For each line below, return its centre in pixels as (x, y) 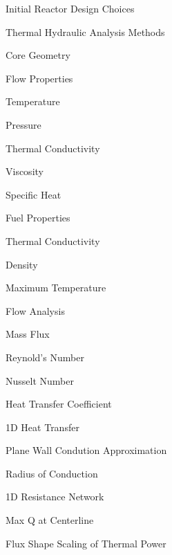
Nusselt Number (40, 380)
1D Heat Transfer (42, 427)
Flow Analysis (35, 310)
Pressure (23, 124)
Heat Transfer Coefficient (59, 404)
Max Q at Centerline (50, 520)
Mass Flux (28, 334)
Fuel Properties (38, 218)
